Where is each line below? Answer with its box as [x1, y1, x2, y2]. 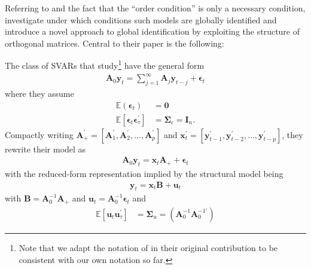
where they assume [5, 87, 74, 99]
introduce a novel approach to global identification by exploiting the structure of [5, 25, 300, 38]
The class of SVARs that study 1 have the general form [5, 57, 205, 72]
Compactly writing [5, 128, 74, 140]
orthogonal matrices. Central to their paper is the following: [5, 36, 224, 49]
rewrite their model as [5, 142, 86, 155]
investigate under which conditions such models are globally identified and [5, 13, 277, 26]
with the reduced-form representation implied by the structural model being [5, 167, 283, 180]
